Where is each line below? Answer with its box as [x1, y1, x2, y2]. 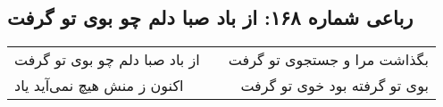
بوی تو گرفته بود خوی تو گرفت [240, 75, 429, 96]
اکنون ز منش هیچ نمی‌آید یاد [14, 75, 184, 96]
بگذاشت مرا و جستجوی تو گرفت [228, 49, 429, 70]
